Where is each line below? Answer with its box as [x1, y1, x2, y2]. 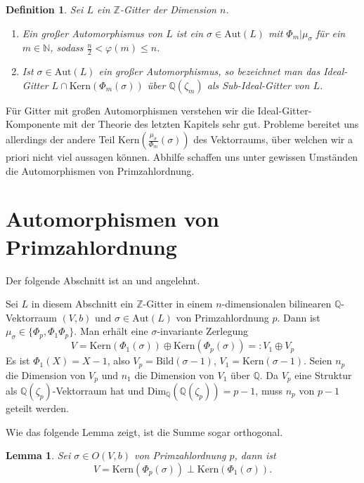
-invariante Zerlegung [157, 324, 249, 338]
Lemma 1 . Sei [6, 448, 71, 463]
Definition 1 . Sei [6, 2, 84, 16]
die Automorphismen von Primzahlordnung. [6, 163, 195, 178]
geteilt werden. [6, 400, 69, 415]
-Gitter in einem [143, 296, 213, 311]
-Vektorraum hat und [52, 383, 145, 397]
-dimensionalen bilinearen [221, 296, 332, 311]
